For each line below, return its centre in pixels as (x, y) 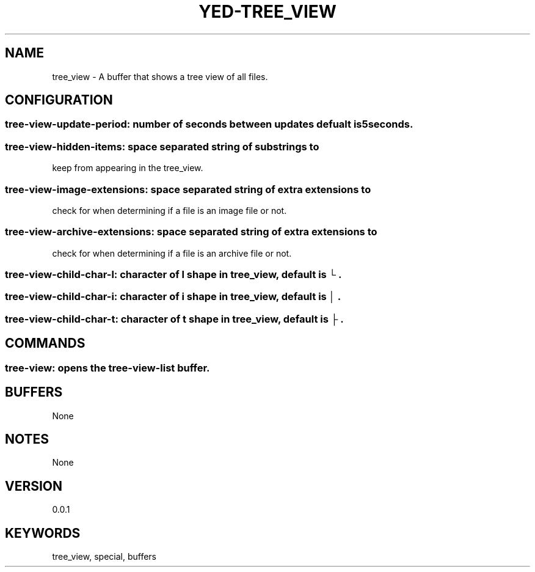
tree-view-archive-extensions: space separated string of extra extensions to (191, 232)
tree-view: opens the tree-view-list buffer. (107, 368)
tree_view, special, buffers (104, 557)
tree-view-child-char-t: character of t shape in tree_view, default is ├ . (174, 319)
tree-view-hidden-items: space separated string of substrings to (162, 146)
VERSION (34, 486)
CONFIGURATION (59, 100)
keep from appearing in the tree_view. (128, 168)
